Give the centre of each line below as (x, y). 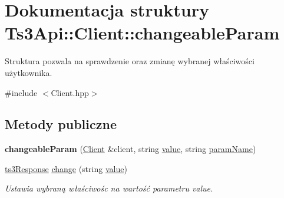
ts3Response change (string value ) (66, 168)
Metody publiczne (61, 124)
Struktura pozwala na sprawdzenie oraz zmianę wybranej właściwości (130, 61)
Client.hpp (70, 92)
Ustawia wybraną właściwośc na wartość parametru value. (109, 188)
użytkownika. (29, 72)
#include (21, 92)
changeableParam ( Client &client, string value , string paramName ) (131, 149)
